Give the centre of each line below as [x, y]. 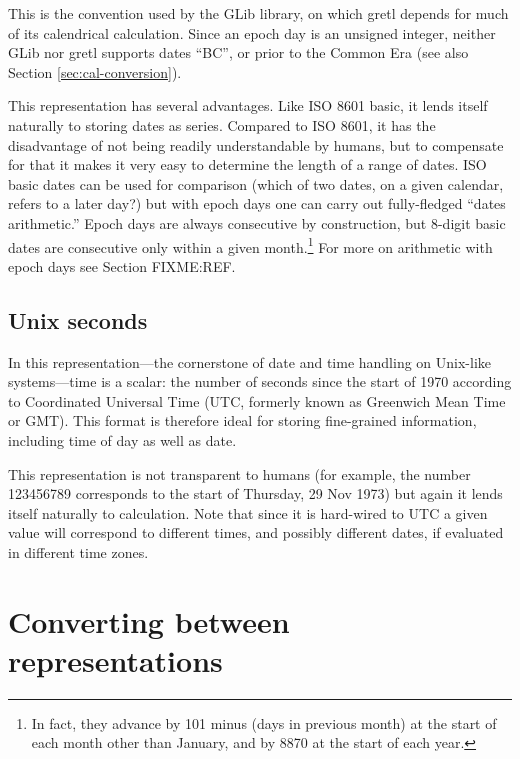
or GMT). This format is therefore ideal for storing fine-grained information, [242, 420]
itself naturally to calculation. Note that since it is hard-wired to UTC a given [248, 512]
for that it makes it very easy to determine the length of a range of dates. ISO [247, 164]
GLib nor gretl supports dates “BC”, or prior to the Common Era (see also [238, 52]
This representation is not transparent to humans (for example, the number [239, 473]
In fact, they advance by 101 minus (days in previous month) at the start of [264, 722]
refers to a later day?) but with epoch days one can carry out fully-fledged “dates [257, 203]
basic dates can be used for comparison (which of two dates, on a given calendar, [256, 183]
